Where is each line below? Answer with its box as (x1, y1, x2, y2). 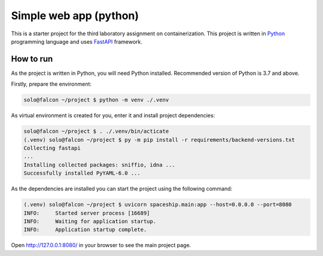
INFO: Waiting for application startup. (23, 218, 157, 224)
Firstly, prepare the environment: (11, 81, 92, 88)
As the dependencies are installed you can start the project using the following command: (11, 185, 233, 193)
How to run (11, 54, 53, 64)
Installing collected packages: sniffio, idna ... (23, 161, 176, 168)
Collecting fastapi (23, 144, 81, 151)
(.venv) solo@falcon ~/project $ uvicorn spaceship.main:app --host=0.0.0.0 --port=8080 (23, 201, 292, 208)
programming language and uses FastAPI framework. (11, 38, 143, 45)
